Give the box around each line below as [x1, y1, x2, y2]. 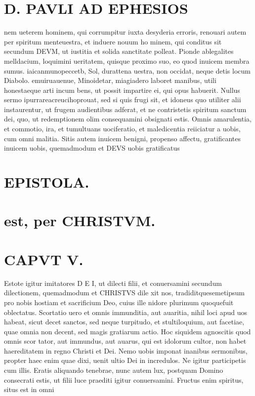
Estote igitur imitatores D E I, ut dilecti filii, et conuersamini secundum [4, 277, 222, 288]
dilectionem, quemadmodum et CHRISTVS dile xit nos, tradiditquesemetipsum [4, 287, 245, 298]
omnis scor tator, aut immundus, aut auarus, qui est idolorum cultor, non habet [4, 336, 247, 346]
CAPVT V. [4, 249, 84, 269]
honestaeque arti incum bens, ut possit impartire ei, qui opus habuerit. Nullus [4, 84, 240, 95]
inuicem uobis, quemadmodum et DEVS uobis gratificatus [4, 143, 180, 153]
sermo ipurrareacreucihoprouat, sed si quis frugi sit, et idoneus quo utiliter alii [4, 94, 241, 105]
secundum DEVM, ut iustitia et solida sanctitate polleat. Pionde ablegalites [4, 46, 234, 56]
